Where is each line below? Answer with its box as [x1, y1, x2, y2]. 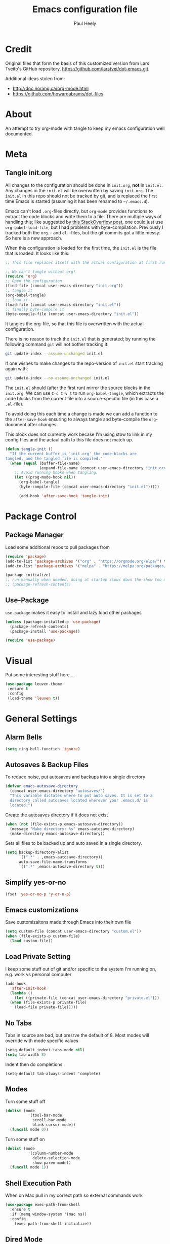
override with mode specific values [5, 1038, 78, 1044]
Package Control [5, 510, 77, 522]
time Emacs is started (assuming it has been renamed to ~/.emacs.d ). [5, 198, 149, 204]
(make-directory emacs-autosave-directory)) [10, 831, 105, 836]
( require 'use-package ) [5, 638, 56, 643]
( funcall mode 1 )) [10, 1165, 49, 1170]
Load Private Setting [5, 952, 71, 961]
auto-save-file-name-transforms [18, 859, 87, 865]
